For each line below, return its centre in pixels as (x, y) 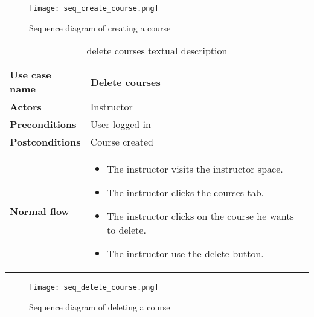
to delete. (126, 230)
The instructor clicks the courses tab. (185, 193)
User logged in (120, 124)
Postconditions (45, 142)
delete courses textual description (157, 51)
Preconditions (43, 124)
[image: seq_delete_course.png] (94, 288)
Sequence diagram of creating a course (100, 27)
